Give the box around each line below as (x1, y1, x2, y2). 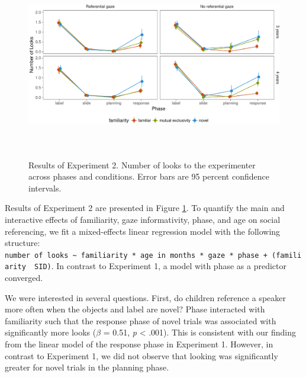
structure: (5, 237, 40, 249)
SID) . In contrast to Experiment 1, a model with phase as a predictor (34, 260, 286, 272)
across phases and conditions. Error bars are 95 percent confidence (28, 170, 269, 183)
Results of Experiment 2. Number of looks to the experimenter (28, 158, 256, 171)
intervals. (28, 181, 62, 194)
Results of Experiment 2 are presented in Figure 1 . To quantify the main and (5, 202, 285, 214)
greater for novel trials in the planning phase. (5, 361, 169, 373)
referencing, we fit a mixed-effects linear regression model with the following (5, 225, 281, 237)
